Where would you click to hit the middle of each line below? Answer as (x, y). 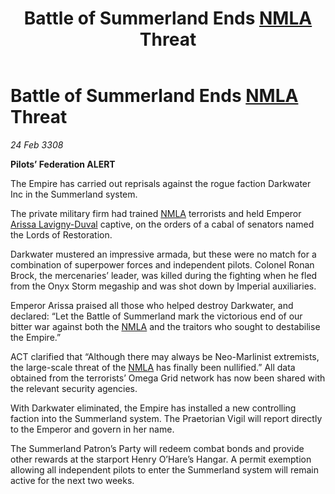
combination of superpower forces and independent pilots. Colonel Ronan (162, 264)
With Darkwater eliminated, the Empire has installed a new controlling (153, 408)
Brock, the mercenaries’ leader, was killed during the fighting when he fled (164, 275)
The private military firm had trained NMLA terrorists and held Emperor (156, 213)
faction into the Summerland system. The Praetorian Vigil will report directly (166, 418)
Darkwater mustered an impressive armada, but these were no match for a (163, 254)
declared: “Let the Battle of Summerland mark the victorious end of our (156, 316)
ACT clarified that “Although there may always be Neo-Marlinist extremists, (165, 356)
